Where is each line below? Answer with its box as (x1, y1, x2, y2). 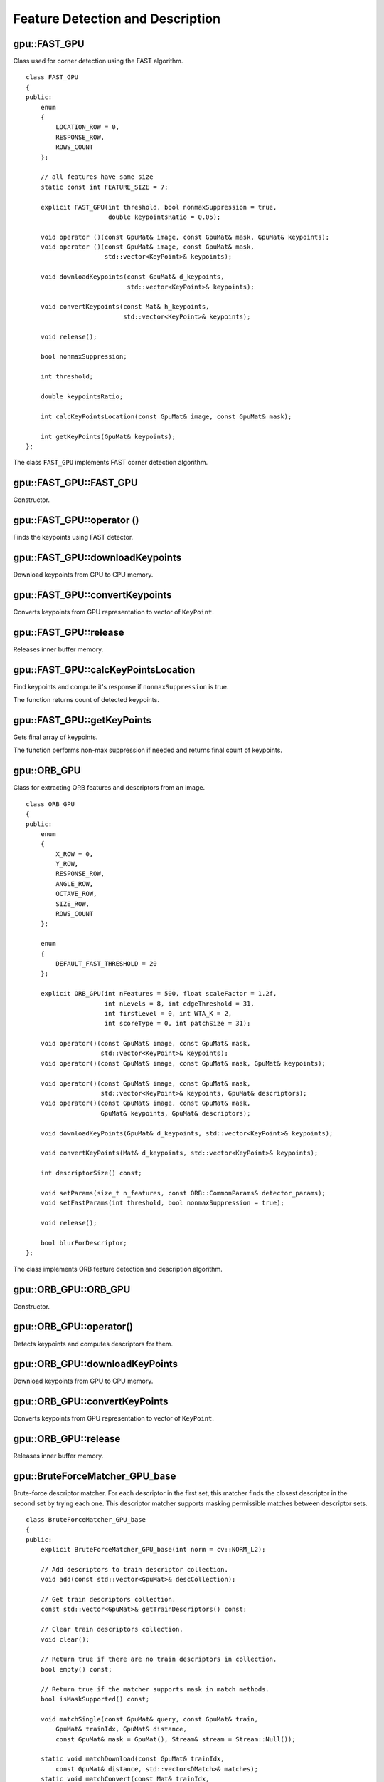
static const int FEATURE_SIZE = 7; (40, 182, 169, 191)
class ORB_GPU (26, 800, 75, 808)
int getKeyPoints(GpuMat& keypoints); (40, 432, 176, 441)
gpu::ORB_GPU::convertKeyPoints (13, 1396, 169, 1408)
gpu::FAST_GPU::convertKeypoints (13, 589, 172, 601)
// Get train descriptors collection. (40, 1595, 176, 1604)
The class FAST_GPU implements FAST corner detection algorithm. (13, 458, 208, 467)
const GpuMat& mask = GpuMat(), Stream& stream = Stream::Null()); (55, 1735, 296, 1743)
